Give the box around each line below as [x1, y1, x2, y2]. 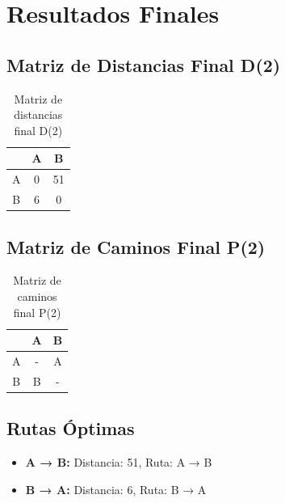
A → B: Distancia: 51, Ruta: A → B [25, 454, 212, 471]
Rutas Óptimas [6, 416, 135, 441]
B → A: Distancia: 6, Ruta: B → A [25, 480, 207, 497]
